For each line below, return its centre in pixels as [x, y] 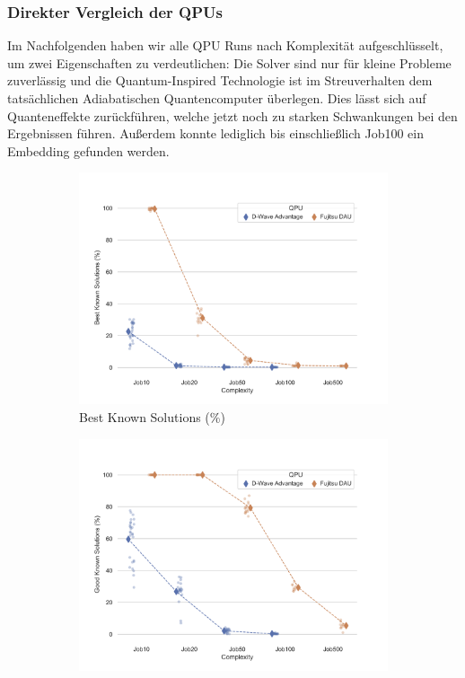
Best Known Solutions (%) [152, 416]
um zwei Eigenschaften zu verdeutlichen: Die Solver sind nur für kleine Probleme [229, 62]
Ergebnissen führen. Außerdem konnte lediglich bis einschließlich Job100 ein [216, 133]
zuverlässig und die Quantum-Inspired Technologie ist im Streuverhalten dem [220, 80]
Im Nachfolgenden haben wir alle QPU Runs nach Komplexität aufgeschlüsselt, [225, 45]
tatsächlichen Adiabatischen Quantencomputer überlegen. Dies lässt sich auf [217, 98]
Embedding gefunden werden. [88, 150]
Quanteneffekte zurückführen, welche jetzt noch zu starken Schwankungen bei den [232, 115]
